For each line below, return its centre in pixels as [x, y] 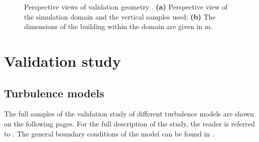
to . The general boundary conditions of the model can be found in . [109, 133]
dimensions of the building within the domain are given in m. [118, 26]
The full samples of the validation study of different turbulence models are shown [129, 114]
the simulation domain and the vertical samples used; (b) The [120, 16]
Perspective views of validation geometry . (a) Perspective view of [126, 7]
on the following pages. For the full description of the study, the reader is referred [129, 123]
